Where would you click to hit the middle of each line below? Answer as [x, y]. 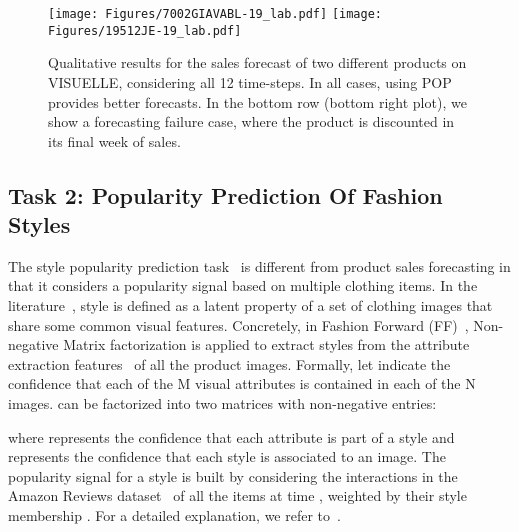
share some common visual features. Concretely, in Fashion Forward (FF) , [238, 324]
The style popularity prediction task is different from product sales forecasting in [259, 265]
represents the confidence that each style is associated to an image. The [227, 456]
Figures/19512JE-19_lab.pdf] [145, 30]
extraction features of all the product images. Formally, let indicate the [229, 363]
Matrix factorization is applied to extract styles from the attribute [266, 344]
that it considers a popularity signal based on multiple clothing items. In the [243, 285]
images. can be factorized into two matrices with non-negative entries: [222, 403]
